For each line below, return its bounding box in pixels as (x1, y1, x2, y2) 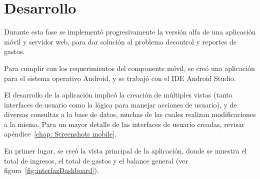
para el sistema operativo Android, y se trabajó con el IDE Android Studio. (4, 72, 236, 83)
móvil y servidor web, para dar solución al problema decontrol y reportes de (4, 36, 236, 46)
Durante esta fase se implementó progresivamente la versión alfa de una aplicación (4, 26, 256, 37)
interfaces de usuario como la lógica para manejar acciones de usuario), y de (4, 99, 237, 109)
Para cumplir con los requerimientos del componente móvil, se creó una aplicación (4, 62, 255, 73)
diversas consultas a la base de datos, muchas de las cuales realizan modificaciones (4, 109, 256, 119)
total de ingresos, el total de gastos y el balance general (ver (4, 155, 188, 165)
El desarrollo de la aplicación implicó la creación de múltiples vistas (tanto (4, 89, 232, 100)
